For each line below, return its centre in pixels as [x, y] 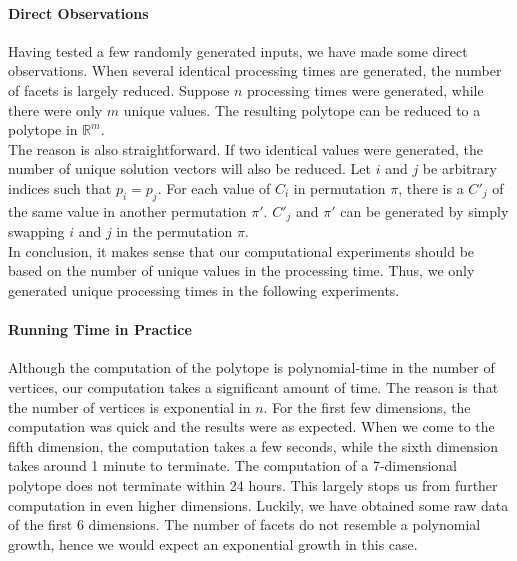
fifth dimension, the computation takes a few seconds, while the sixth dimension [253, 445]
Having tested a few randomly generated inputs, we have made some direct [238, 50]
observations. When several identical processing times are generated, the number [255, 70]
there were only [55, 109]
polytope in [43, 129]
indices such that [60, 187]
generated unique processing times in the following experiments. [204, 289]
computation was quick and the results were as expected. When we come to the [251, 426]
